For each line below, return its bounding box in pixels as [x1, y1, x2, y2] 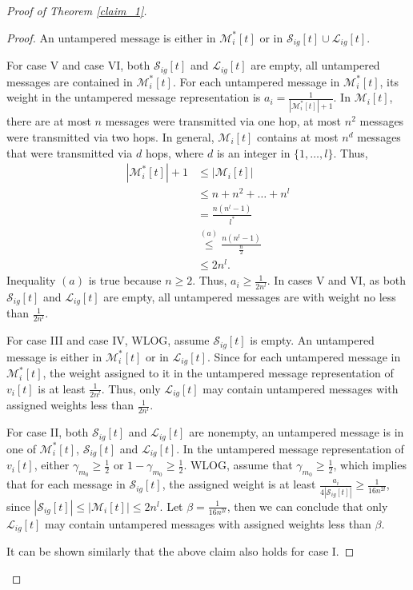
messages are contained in [6, 73, 133, 90]
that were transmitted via [6, 144, 133, 161]
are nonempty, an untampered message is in [189, 424, 404, 441]
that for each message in [6, 476, 126, 492]
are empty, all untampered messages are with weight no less [103, 288, 396, 305]
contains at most [256, 129, 339, 145]
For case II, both [6, 424, 89, 441]
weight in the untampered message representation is [6, 89, 261, 106]
